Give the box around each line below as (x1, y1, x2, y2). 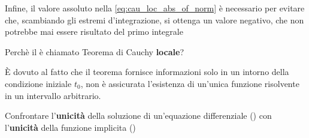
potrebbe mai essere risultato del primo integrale (5, 25, 183, 38)
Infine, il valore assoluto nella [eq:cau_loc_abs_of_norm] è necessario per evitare (5, 2, 305, 14)
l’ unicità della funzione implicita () (5, 121, 136, 133)
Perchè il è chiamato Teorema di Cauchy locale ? (5, 45, 184, 58)
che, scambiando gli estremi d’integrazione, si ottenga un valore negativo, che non (5, 13, 304, 26)
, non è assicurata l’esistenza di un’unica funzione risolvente (80, 77, 299, 89)
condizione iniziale (5, 77, 72, 89)
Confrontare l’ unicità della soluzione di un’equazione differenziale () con (5, 109, 272, 122)
